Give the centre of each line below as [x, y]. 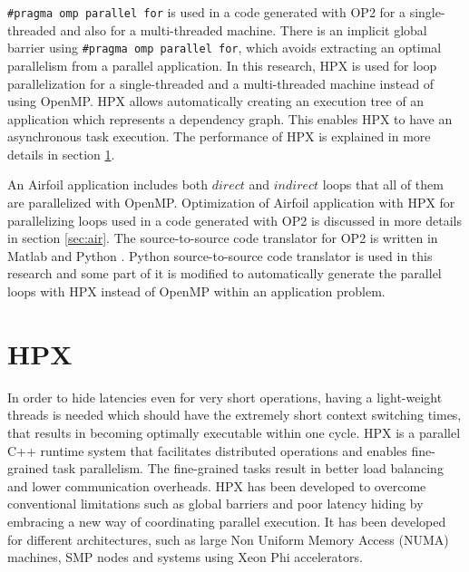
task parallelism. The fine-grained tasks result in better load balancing [248, 468]
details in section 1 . [61, 154]
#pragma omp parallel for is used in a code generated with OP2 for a [207, 12]
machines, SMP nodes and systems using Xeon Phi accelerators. [185, 557]
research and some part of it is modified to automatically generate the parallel [225, 273]
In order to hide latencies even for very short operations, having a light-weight [225, 397]
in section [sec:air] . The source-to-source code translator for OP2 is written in [223, 238]
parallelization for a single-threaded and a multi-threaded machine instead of [221, 83]
